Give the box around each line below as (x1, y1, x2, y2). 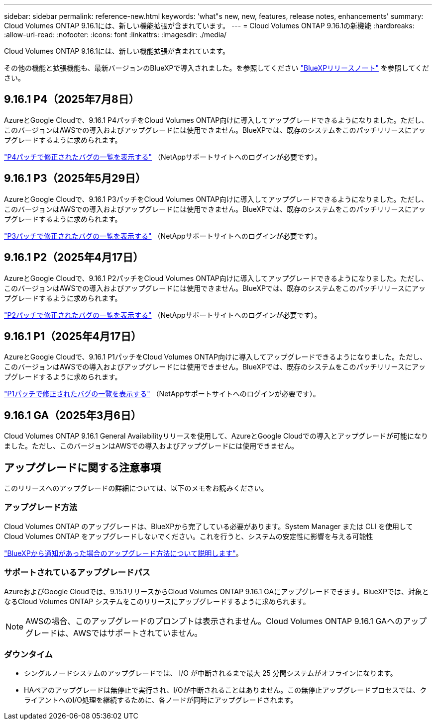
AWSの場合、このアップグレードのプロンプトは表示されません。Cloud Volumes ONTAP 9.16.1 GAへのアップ (25, 616, 427, 626)
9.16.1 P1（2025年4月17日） (4, 330, 142, 343)
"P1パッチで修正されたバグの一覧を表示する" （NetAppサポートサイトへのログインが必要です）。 (4, 389, 320, 398)
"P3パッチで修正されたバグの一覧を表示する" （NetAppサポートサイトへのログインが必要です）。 (4, 231, 322, 240)
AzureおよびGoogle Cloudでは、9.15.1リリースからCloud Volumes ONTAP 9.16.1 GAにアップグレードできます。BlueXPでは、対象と (4, 587, 429, 596)
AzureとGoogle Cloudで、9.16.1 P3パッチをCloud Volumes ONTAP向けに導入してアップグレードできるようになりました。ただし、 (4, 194, 429, 203)
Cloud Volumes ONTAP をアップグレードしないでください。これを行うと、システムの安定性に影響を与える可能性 (4, 532, 373, 541)
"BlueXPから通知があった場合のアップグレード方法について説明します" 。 (4, 548, 243, 557)
